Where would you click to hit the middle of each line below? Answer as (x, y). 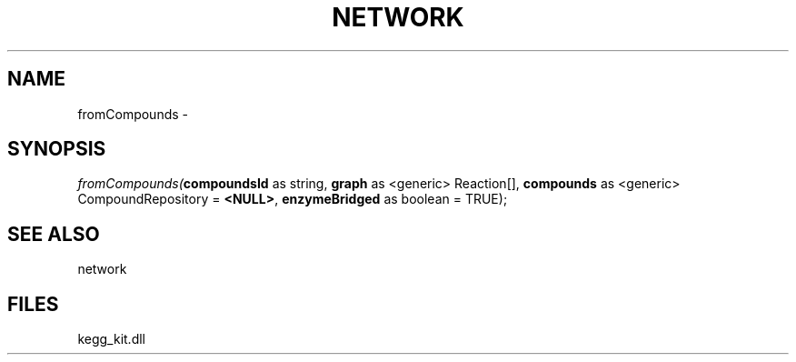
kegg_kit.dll (111, 339)
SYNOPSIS (57, 149)
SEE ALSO (54, 234)
